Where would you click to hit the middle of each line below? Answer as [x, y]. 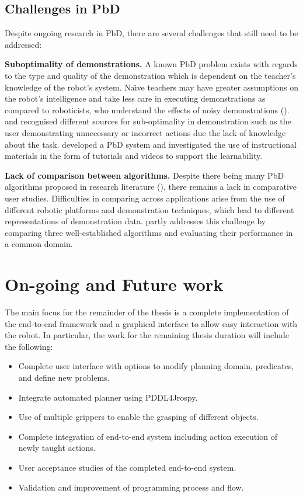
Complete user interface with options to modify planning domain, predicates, [156, 366]
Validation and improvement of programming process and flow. [131, 487]
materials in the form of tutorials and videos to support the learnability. [134, 156]
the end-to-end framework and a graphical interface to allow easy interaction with [151, 323]
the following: [29, 346]
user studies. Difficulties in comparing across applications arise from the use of [145, 198]
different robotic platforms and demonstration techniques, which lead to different [149, 209]
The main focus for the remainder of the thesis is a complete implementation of [147, 312]
